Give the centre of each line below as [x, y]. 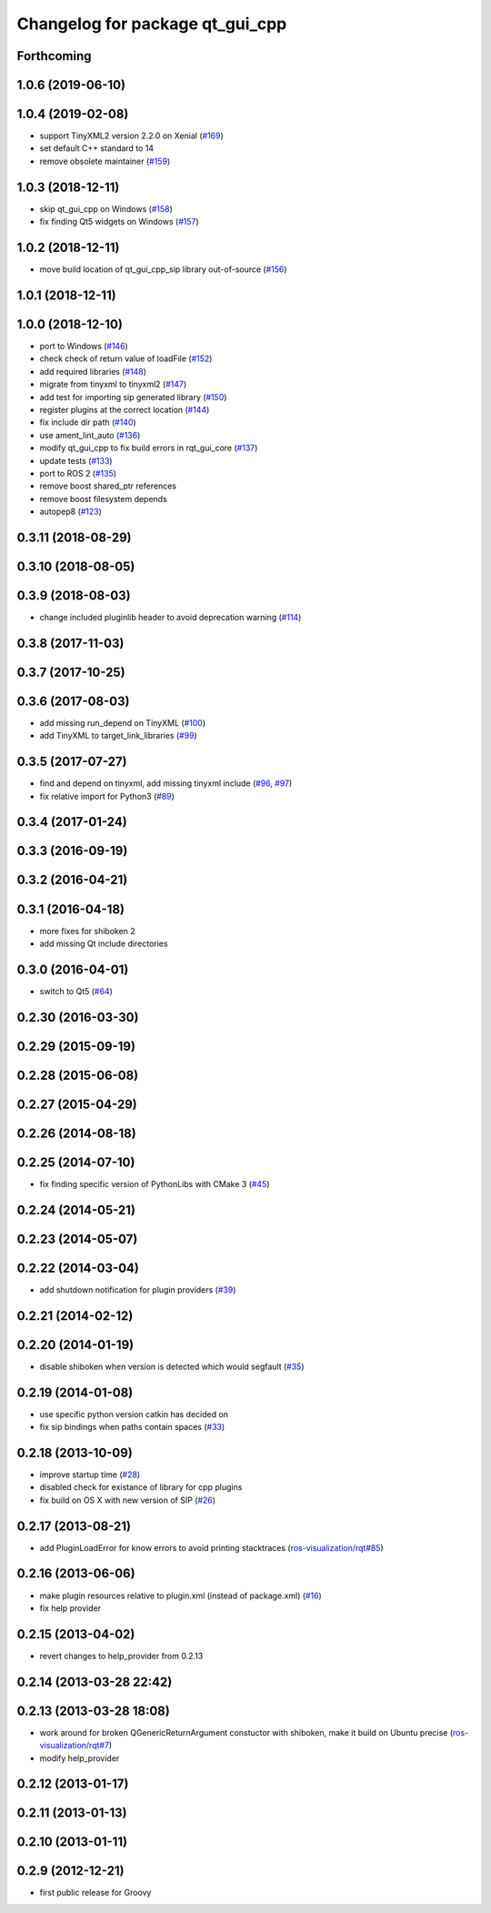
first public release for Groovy [95, 1893]
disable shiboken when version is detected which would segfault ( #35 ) [172, 1366]
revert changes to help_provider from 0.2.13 [121, 1656]
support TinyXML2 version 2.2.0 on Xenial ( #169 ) [132, 136]
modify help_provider [80, 1758]
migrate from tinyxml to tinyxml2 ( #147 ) [113, 384]
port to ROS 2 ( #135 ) [78, 473]
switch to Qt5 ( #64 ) [76, 991]
